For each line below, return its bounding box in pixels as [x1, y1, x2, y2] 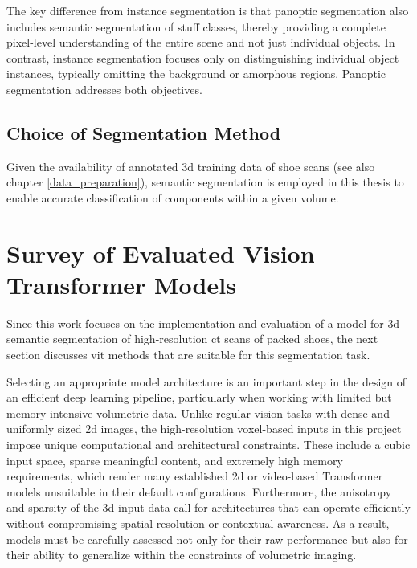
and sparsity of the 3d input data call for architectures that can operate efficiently [6, 499, 411, 516]
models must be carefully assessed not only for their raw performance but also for [6, 530, 408, 547]
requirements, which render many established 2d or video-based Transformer [6, 468, 383, 484]
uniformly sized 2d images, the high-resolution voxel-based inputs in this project [6, 420, 402, 437]
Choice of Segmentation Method [6, 120, 281, 145]
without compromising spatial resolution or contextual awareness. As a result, [6, 514, 390, 531]
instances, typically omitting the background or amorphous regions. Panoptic [6, 65, 386, 82]
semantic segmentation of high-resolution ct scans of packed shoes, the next [6, 330, 378, 347]
